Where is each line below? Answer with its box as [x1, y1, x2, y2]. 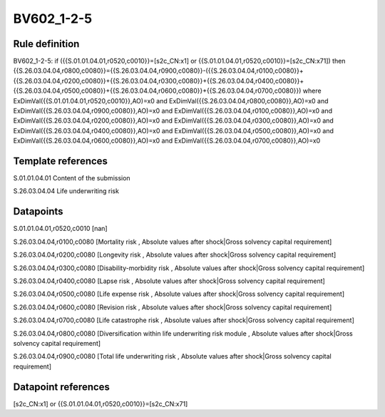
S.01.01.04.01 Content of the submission [13, 174, 131, 182]
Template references [13, 155, 108, 167]
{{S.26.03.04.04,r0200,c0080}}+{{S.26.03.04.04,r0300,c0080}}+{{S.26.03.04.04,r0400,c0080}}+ [13, 76, 304, 85]
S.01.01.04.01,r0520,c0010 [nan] [13, 225, 108, 233]
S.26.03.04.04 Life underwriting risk [13, 187, 119, 195]
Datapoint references [13, 381, 111, 393]
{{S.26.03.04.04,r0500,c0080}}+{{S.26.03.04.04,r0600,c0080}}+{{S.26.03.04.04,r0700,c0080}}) [13, 86, 302, 96]
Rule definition [13, 38, 80, 50]
